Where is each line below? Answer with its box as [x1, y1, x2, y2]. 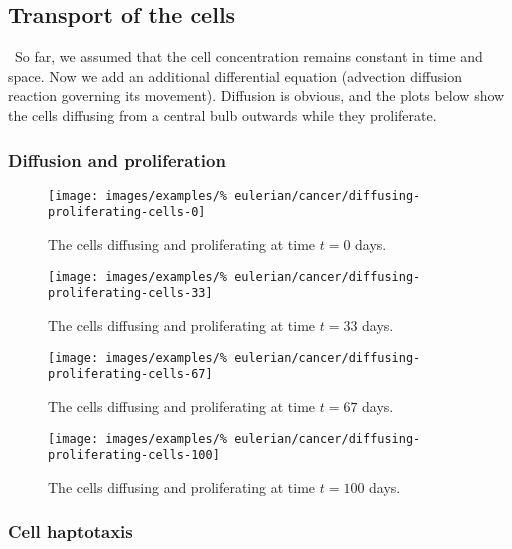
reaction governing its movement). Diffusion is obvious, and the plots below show [8, 85, 505, 106]
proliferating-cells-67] [48, 367, 213, 382]
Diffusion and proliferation [8, 147, 226, 172]
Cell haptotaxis [8, 519, 133, 544]
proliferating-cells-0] [48, 205, 206, 220]
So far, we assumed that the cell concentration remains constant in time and [14, 46, 483, 67]
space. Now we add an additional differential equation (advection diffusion [8, 65, 463, 86]
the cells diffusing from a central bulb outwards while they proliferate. [8, 104, 437, 125]
